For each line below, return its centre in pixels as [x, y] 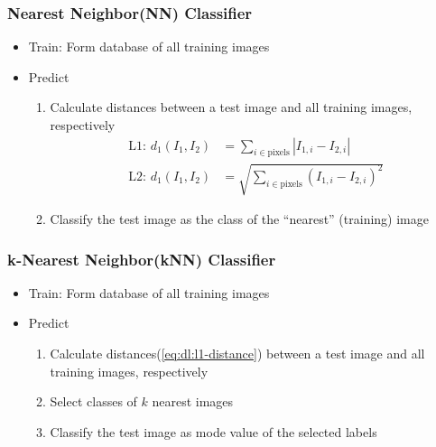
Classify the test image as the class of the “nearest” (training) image [239, 219]
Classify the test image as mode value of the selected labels [213, 431]
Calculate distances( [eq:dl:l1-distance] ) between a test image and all [237, 353]
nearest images [193, 401]
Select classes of [93, 401]
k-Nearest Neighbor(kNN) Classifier [142, 259]
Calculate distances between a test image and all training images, [231, 107]
